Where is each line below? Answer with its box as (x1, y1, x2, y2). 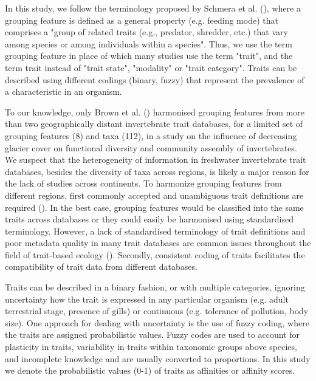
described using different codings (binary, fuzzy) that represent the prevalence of (5, 73, 304, 86)
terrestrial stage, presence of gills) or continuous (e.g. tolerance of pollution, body (5, 304, 309, 317)
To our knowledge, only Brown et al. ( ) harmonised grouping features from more (5, 105, 304, 118)
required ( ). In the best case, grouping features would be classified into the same (5, 201, 304, 213)
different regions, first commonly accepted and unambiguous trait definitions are (5, 188, 304, 201)
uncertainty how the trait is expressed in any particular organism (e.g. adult (5, 292, 289, 305)
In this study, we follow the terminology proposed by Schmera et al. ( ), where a (5, 2, 301, 14)
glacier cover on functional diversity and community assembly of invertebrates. (5, 141, 297, 154)
